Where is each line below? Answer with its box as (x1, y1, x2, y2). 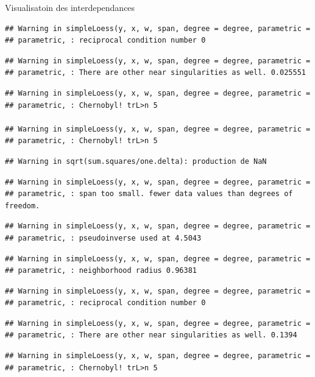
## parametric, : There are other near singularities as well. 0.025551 (5, 68, 306, 77)
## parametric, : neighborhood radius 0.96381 (5, 266, 197, 275)
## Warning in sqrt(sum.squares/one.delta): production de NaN (5, 157, 267, 166)
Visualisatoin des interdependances (5, 1, 135, 13)
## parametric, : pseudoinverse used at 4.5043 (5, 233, 202, 242)
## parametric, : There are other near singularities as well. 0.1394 (5, 331, 297, 340)
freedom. (5, 201, 40, 210)
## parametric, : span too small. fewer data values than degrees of (5, 189, 293, 199)
